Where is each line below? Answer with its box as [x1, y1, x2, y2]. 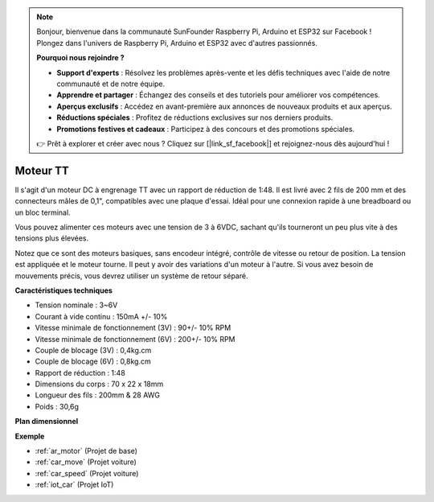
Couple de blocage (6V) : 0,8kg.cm [35, 356, 152, 366]
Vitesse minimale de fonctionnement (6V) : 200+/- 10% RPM [35, 334, 236, 344]
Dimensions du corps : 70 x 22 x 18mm [35, 379, 164, 389]
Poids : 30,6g [35, 401, 80, 411]
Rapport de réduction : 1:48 [35, 368, 126, 377]
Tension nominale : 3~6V [35, 300, 118, 310]
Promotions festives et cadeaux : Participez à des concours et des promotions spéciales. [56, 124, 355, 134]
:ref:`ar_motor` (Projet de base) [35, 446, 138, 456]
